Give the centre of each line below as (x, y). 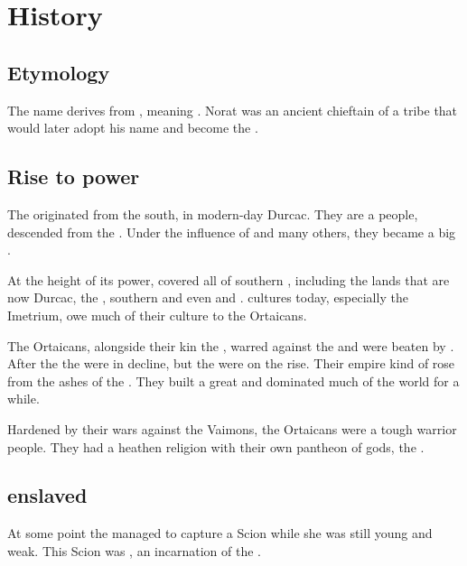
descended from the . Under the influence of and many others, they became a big (232, 232)
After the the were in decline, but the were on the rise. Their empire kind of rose (231, 363)
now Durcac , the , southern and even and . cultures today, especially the (208, 297)
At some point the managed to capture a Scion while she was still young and (220, 533)
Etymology (59, 72)
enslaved (47, 495)
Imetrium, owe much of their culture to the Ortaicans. (157, 315)
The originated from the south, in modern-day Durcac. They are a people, (213, 213)
